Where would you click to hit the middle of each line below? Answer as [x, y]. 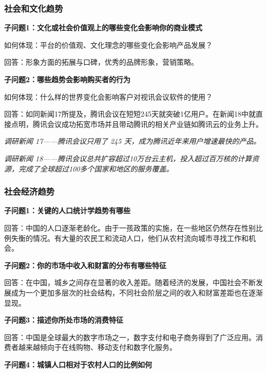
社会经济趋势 [30, 191]
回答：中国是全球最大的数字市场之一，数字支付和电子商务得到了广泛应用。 [130, 337]
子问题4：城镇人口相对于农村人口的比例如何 [78, 364]
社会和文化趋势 [34, 8]
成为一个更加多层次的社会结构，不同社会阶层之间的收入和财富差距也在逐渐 [137, 292]
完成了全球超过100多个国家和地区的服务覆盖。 [96, 168]
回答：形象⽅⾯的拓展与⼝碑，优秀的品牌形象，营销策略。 [101, 62]
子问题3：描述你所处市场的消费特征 [64, 320]
